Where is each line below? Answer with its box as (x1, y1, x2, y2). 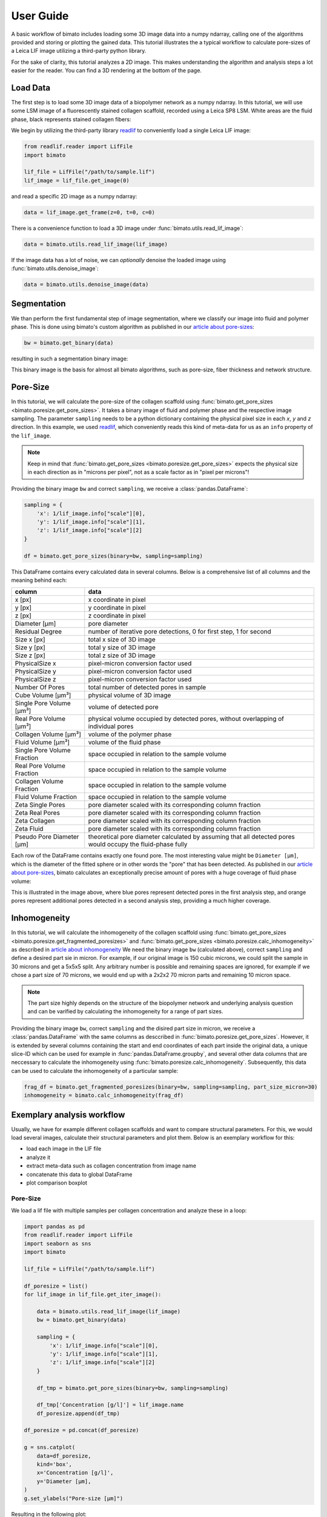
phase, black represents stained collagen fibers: (11, 115, 131, 123)
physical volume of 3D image (88, 691, 171, 700)
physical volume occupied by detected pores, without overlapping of (88, 715, 285, 723)
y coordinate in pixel (88, 604, 146, 612)
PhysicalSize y (15, 667, 57, 676)
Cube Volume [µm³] (15, 691, 71, 700)
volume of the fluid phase (88, 738, 161, 746)
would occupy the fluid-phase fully (88, 840, 188, 849)
